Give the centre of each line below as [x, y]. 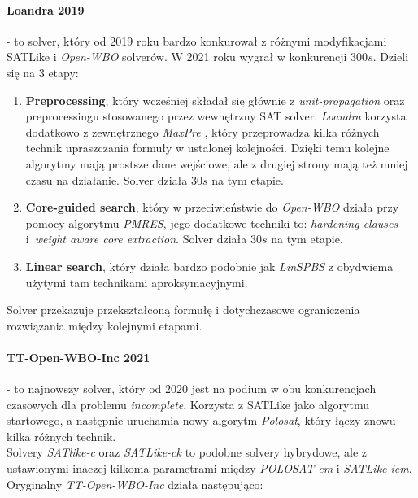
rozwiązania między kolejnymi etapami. [104, 325]
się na [21, 72]
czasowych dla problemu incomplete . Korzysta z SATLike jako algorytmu [188, 404]
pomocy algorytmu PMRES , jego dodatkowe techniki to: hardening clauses [212, 223]
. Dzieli [391, 57]
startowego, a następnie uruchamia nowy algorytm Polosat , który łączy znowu [201, 420]
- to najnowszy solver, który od [84, 389]
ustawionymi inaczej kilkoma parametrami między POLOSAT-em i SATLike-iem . [209, 468]
